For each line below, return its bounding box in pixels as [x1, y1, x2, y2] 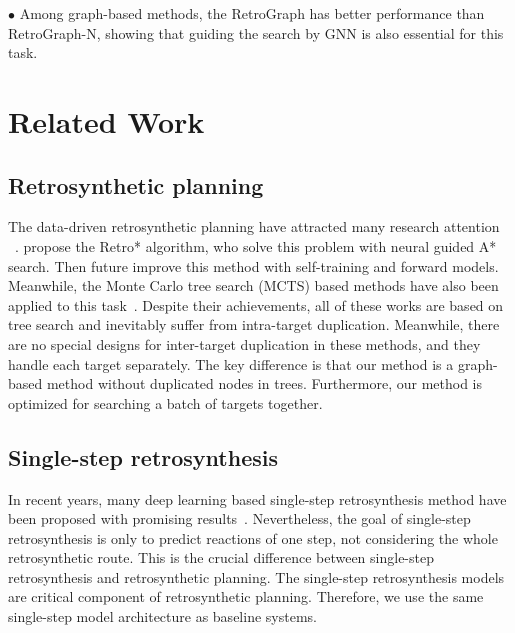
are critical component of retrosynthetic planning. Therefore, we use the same [8, 586, 484, 607]
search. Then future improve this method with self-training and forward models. [8, 255, 499, 276]
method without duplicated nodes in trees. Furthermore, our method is [46, 373, 483, 394]
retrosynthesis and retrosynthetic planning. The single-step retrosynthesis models [8, 566, 505, 587]
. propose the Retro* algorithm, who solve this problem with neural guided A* [15, 235, 497, 256]
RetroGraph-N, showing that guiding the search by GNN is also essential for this [8, 22, 504, 43]
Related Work [8, 100, 205, 141]
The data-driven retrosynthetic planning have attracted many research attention [8, 216, 500, 237]
